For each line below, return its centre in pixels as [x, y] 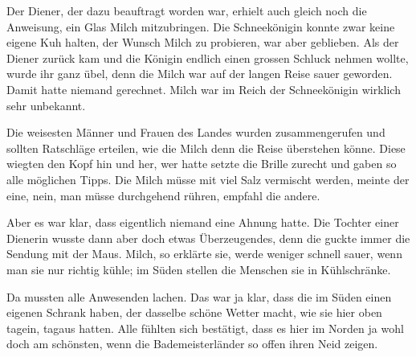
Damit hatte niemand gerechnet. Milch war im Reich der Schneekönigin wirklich [204, 89]
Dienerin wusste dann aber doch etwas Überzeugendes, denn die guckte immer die [208, 238]
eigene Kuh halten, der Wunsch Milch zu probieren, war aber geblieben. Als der [203, 42]
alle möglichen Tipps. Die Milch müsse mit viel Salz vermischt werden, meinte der [208, 179]
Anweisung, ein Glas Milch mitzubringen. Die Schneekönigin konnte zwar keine [201, 26]
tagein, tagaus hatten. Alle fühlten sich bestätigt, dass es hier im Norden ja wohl [205, 328]
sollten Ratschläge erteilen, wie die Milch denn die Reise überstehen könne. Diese [206, 148]
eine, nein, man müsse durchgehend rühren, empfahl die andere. [163, 195]
